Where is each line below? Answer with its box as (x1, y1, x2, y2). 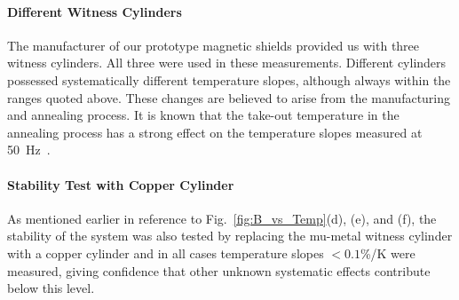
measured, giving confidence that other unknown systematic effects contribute (7, 261, 431, 280)
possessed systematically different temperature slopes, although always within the (7, 70, 451, 89)
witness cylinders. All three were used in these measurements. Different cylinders (7, 53, 447, 72)
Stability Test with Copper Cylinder (7, 175, 234, 193)
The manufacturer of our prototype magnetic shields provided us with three (7, 36, 420, 54)
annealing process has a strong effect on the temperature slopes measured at (7, 122, 423, 141)
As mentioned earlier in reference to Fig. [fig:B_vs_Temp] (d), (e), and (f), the (7, 209, 437, 227)
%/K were (360, 243, 415, 262)
